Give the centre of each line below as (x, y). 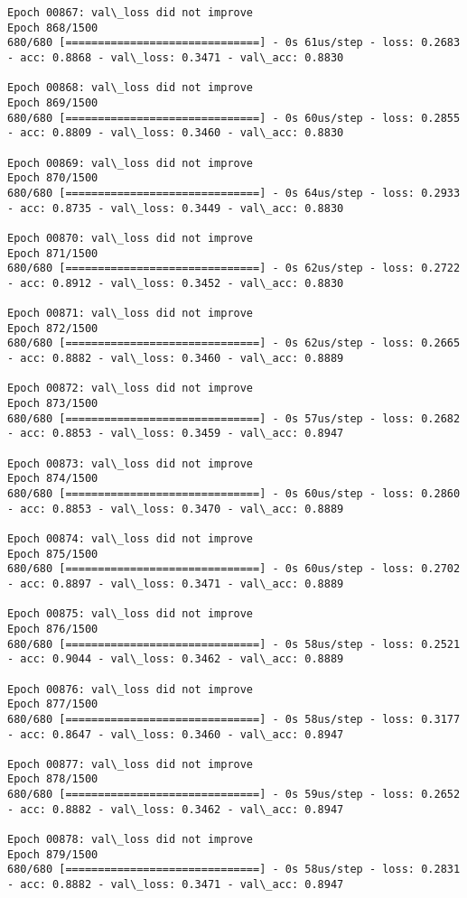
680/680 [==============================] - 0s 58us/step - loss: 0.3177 (234, 719)
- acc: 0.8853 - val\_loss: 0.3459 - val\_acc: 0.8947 (176, 434)
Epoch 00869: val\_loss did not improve (131, 163)
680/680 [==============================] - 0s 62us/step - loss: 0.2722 (234, 268)
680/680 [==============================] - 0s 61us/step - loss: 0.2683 (234, 43)
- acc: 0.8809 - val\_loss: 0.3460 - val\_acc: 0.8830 (176, 133)
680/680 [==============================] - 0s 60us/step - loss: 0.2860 (234, 494)
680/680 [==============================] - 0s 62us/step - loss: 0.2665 (234, 343)
